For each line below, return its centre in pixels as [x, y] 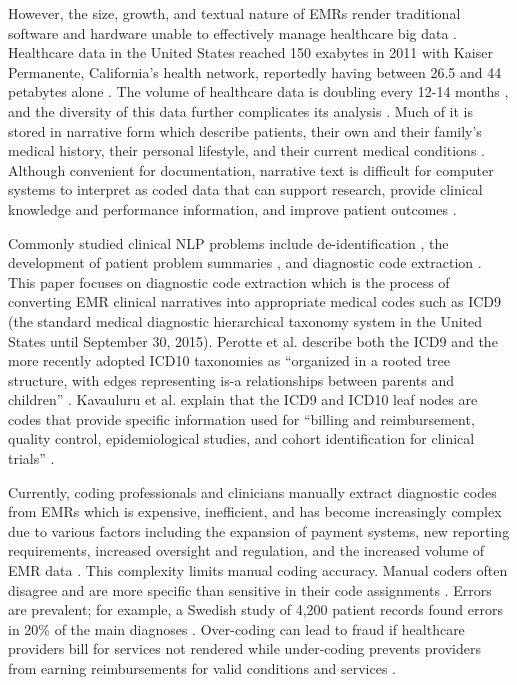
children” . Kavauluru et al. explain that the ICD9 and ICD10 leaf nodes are [243, 399]
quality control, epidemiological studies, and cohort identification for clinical [241, 438]
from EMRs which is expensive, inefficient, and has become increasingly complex [255, 511]
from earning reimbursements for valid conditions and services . [202, 668]
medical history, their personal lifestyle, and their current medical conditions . [246, 150]
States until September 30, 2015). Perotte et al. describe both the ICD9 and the [253, 340]
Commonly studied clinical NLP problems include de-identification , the [228, 242]
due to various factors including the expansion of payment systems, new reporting [259, 530]
